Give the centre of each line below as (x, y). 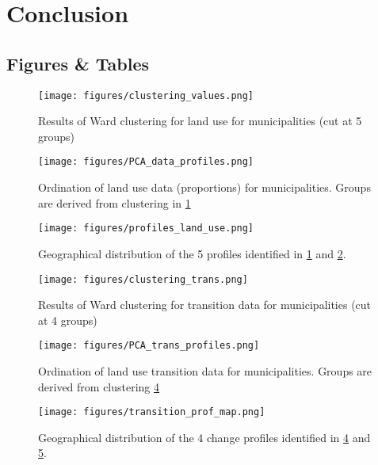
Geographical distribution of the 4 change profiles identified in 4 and (204, 437)
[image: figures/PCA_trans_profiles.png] (149, 346)
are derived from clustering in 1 (115, 202)
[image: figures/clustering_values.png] (146, 95)
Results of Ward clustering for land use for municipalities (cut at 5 (200, 121)
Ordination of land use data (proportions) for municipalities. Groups (204, 187)
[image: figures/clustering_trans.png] (143, 279)
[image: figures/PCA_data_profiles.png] (146, 162)
